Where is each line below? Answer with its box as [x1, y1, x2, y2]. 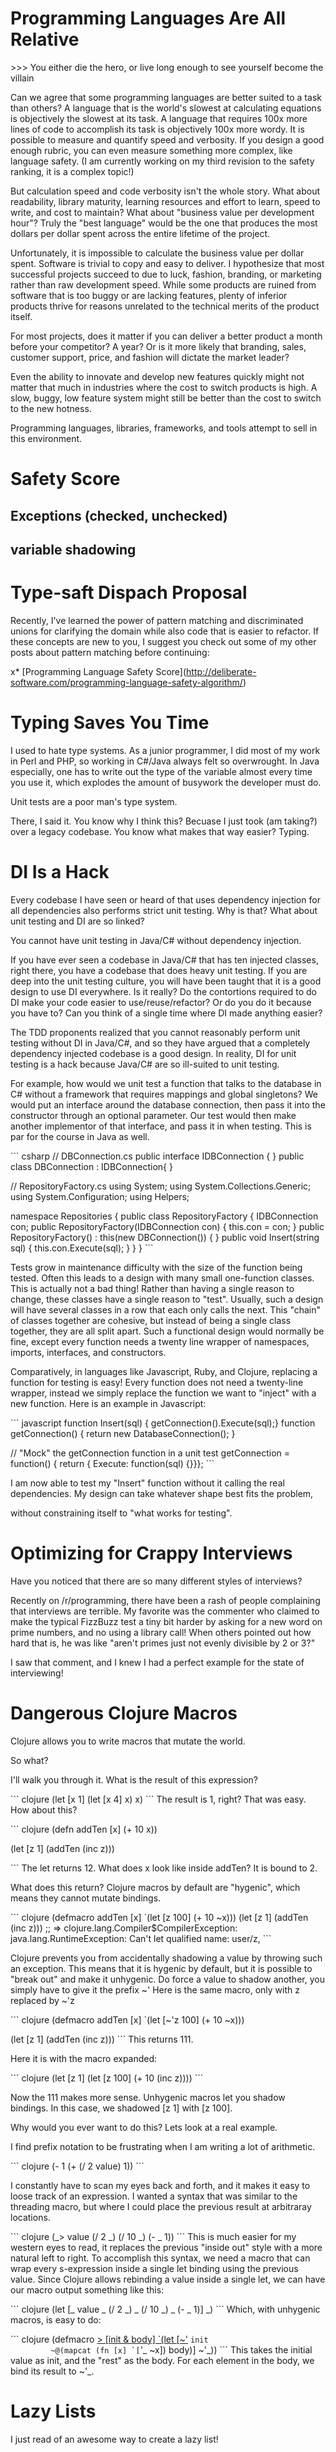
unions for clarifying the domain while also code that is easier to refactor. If [10, 625, 320, 637]
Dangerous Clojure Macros [10, 1702, 238, 1724]
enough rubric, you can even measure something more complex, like [10, 144, 293, 156]
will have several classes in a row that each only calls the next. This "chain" [10, 1303, 322, 1316]
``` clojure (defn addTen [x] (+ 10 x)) [10, 1823, 158, 1835]
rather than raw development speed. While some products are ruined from [10, 278, 317, 291]
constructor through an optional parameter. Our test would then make [10, 1109, 297, 1121]
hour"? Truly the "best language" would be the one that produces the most [10, 217, 318, 229]
